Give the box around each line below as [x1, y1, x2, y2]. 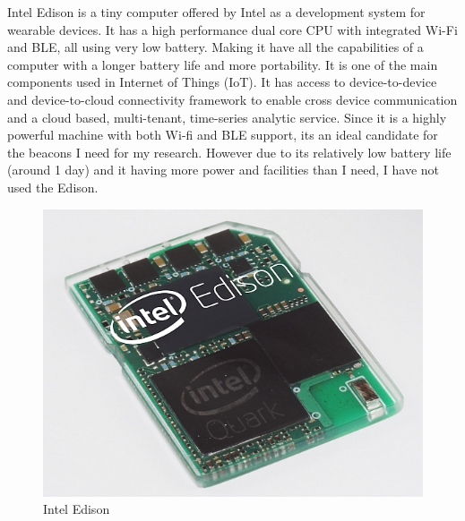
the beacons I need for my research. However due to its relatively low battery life [7, 142, 452, 161]
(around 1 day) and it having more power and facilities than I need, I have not [7, 160, 440, 179]
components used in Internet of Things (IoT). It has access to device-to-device [7, 73, 437, 91]
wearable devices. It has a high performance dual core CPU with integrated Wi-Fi [7, 20, 458, 38]
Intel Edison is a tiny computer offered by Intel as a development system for [7, 3, 426, 21]
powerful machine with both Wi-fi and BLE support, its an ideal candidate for [7, 125, 438, 144]
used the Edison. [7, 177, 99, 196]
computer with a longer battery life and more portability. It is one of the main [7, 55, 438, 73]
